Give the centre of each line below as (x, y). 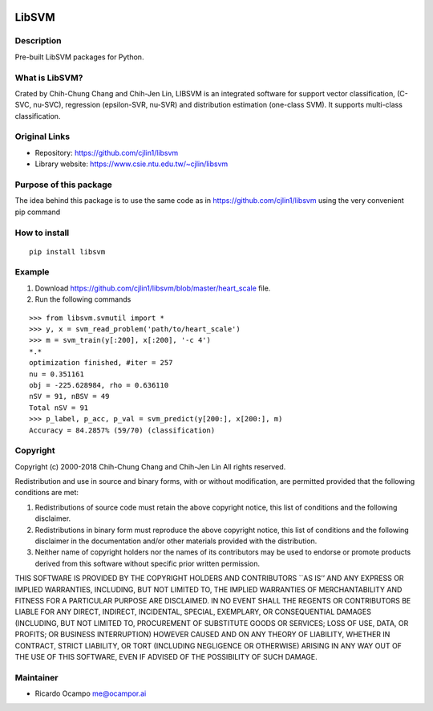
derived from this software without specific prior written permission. (148, 563)
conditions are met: (47, 493)
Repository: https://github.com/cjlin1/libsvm (107, 152)
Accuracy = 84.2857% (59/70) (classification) (122, 430)
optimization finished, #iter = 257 (101, 363)
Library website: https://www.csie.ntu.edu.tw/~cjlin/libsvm (132, 164)
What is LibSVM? (49, 78)
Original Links (42, 136)
